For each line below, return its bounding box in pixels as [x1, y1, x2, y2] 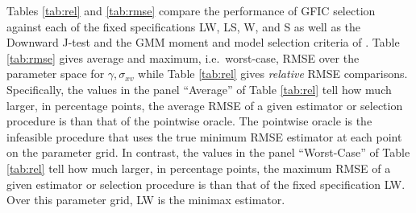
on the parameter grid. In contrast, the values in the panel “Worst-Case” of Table [6, 144, 410, 161]
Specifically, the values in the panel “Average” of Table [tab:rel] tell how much [6, 80, 392, 97]
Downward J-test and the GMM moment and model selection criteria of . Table [6, 34, 400, 51]
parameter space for [6, 65, 105, 82]
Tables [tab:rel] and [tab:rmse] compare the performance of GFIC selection [6, 2, 376, 18]
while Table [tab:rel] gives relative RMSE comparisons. [138, 65, 408, 82]
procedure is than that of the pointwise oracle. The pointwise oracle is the [6, 113, 372, 129]
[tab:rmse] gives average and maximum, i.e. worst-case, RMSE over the [6, 49, 360, 66]
